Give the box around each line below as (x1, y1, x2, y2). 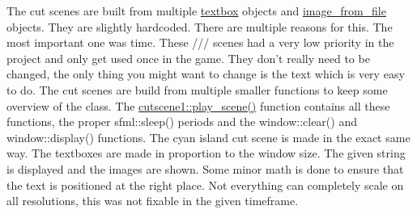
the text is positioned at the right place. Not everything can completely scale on (6, 176, 404, 193)
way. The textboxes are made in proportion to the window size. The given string (6, 145, 406, 162)
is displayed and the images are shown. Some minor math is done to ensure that (6, 160, 404, 177)
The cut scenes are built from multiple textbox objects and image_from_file (6, 2, 386, 19)
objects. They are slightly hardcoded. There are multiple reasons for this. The (6, 18, 393, 35)
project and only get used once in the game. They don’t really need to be (6, 49, 370, 66)
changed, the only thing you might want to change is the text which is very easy (6, 65, 405, 82)
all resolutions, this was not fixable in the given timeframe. (6, 192, 299, 209)
